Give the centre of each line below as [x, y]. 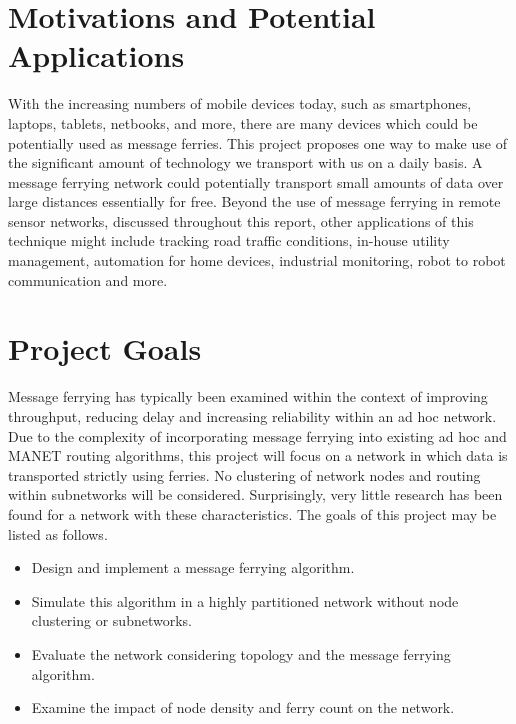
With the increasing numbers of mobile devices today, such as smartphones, [240, 103]
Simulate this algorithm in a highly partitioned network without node [245, 600]
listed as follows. [58, 533]
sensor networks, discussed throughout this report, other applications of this [241, 220]
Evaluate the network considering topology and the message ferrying [241, 653]
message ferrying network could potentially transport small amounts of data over [256, 181]
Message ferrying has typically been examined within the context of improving [248, 396]
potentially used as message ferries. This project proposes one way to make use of [257, 142]
